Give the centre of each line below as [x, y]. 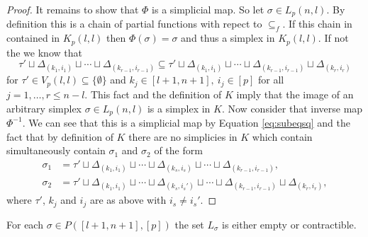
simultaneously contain [56, 150]
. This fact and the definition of [153, 94]
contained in [33, 38]
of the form [178, 150]
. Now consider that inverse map [292, 108]
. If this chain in [317, 24]
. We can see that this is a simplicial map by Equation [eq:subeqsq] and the [186, 122]
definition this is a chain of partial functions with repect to [134, 24]
